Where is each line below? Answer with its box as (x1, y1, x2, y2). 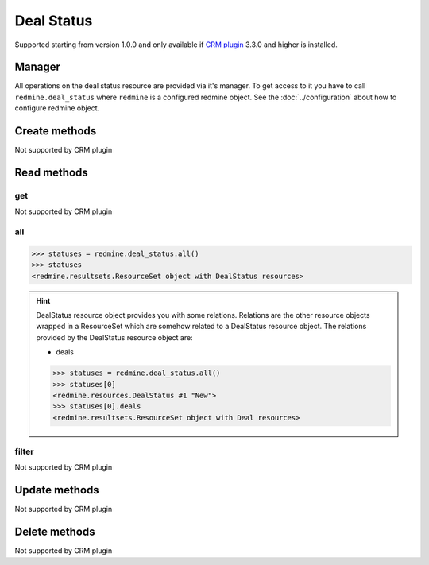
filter (14, 446, 34, 457)
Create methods (14, 124, 97, 138)
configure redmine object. (14, 103, 100, 113)
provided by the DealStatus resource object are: (36, 332, 194, 342)
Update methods (14, 483, 99, 497)
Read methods (14, 165, 89, 179)
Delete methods (14, 525, 95, 539)
